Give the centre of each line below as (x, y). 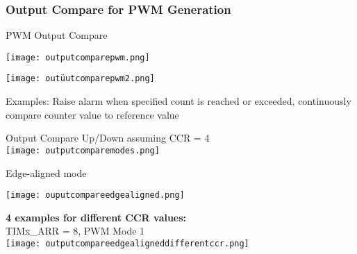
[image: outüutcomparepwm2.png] (80, 79)
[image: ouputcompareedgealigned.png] (95, 195)
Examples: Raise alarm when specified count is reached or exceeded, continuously (178, 101)
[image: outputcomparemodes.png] (83, 150)
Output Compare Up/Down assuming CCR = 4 (108, 138)
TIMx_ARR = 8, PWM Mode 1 (75, 231)
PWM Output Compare (57, 35)
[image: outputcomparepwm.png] (78, 57)
